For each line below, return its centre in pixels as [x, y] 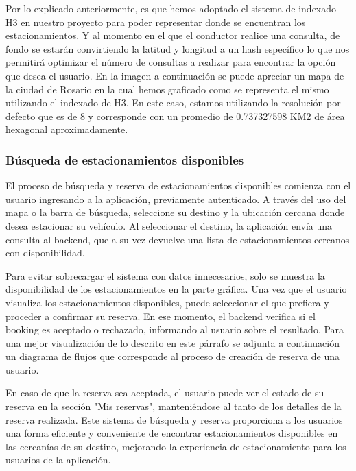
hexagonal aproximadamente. [67, 129]
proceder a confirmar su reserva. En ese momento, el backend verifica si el [161, 316]
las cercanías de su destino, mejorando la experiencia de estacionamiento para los [176, 446]
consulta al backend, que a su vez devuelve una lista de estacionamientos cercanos [178, 239]
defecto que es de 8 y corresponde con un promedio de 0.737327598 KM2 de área [175, 116]
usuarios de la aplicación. [58, 460]
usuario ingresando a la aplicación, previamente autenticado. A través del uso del [176, 198]
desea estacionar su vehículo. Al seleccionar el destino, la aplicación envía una [169, 225]
